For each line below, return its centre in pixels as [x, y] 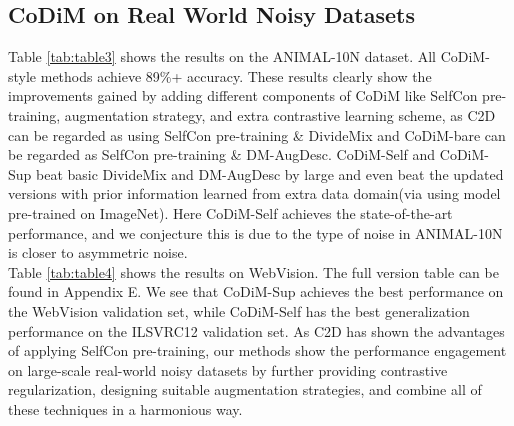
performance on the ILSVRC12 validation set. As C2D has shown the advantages [256, 330]
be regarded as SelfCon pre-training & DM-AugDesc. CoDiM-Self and [222, 154]
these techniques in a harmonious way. [125, 408]
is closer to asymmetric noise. [98, 252]
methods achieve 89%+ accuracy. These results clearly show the [236, 75]
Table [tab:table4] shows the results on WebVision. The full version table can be [253, 271]
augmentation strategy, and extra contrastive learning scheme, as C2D [280, 114]
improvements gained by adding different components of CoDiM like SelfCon [243, 95]
